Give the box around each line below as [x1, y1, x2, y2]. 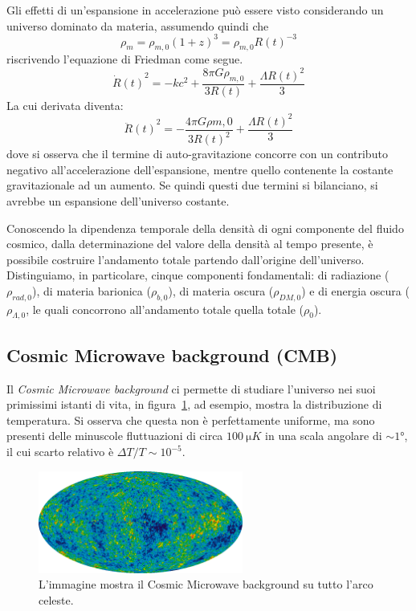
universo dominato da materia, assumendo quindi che [6, 17, 269, 34]
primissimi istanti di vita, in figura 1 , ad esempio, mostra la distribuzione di [6, 396, 382, 413]
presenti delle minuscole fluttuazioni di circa [6, 427, 223, 444]
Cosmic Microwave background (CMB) [6, 342, 338, 367]
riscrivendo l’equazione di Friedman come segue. [6, 51, 243, 67]
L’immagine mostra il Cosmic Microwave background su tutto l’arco [39, 576, 373, 593]
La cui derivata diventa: [6, 96, 124, 113]
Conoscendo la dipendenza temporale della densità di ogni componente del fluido [6, 219, 404, 236]
